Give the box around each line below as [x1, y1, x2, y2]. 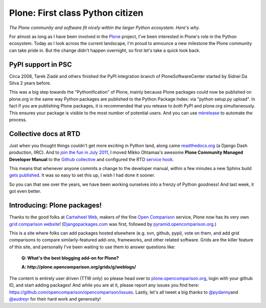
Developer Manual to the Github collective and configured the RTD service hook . [9, 156, 174, 162]
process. [9, 116, 27, 123]
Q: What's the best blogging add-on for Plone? [21, 255, 119, 261]
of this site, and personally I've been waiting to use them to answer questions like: [9, 244, 176, 250]
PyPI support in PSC [9, 60, 72, 68]
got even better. [9, 188, 41, 194]
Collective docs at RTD [9, 130, 81, 138]
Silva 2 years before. [9, 80, 51, 86]
